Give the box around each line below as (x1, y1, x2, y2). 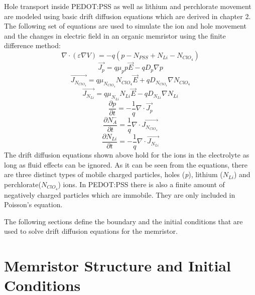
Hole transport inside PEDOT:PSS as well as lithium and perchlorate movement (4, 1, 251, 11)
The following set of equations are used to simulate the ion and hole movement (4, 21, 246, 31)
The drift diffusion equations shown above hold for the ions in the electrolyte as (4, 149, 249, 160)
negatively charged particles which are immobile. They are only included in (4, 189, 235, 200)
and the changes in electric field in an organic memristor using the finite (4, 30, 226, 41)
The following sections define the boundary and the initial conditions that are (4, 216, 243, 226)
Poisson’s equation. (4, 199, 63, 210)
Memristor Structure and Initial (4, 255, 231, 276)
